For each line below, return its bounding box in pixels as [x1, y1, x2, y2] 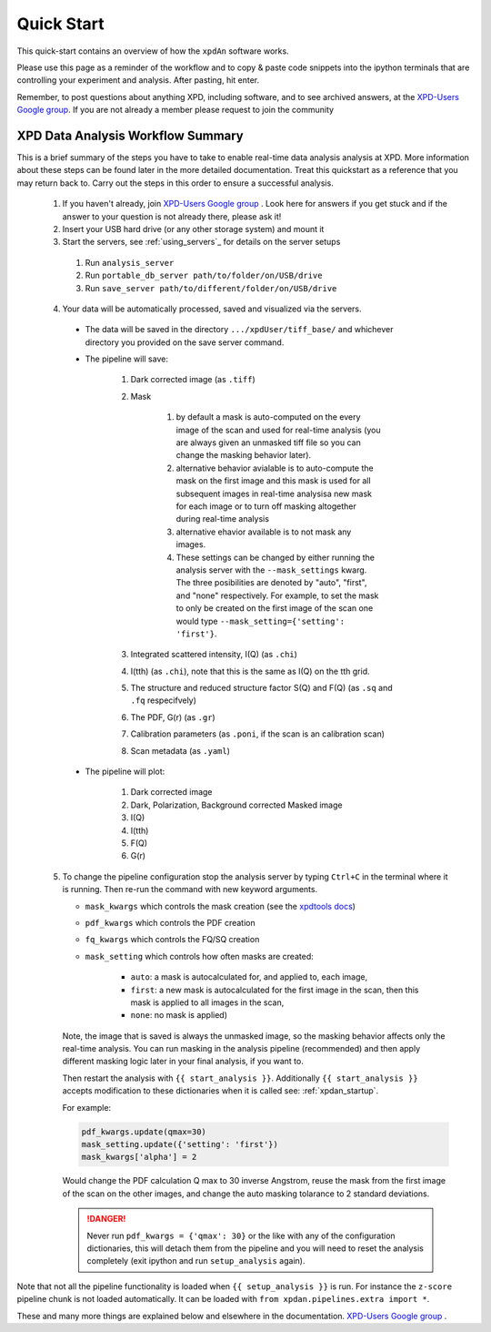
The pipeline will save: [85, 353, 168, 364]
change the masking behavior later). [175, 450, 312, 461]
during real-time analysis [175, 513, 270, 524]
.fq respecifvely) [130, 695, 197, 706]
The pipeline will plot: [85, 766, 165, 778]
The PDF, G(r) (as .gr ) [130, 711, 215, 723]
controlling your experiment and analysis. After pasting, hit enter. [16, 75, 260, 86]
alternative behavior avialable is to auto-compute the [175, 463, 374, 473]
